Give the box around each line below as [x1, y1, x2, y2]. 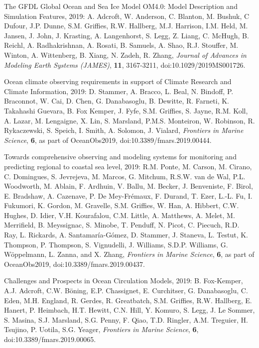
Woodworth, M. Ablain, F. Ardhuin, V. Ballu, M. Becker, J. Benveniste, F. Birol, [4, 181, 253, 191]
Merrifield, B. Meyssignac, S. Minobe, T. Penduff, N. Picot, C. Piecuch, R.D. [4, 220, 240, 230]
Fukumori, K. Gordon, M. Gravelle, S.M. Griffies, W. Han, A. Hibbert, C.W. [4, 200, 239, 211]
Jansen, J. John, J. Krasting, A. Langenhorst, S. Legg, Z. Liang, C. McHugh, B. [4, 30, 249, 40]
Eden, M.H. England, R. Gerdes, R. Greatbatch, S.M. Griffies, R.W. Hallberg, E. [4, 295, 252, 305]
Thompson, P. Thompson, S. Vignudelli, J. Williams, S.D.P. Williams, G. [4, 239, 228, 249]
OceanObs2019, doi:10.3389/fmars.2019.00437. [4, 258, 145, 269]
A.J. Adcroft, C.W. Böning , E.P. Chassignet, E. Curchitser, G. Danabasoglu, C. [4, 285, 248, 296]
